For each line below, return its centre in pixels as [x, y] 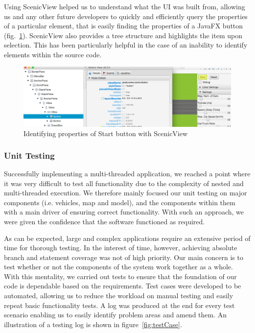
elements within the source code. [53, 54]
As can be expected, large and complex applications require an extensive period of [127, 238]
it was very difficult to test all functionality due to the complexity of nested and [124, 183]
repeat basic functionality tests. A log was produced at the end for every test [119, 305]
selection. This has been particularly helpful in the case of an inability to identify [126, 45]
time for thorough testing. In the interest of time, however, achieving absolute [121, 248]
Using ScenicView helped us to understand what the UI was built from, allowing [125, 6]
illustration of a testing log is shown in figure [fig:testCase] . [93, 324]
